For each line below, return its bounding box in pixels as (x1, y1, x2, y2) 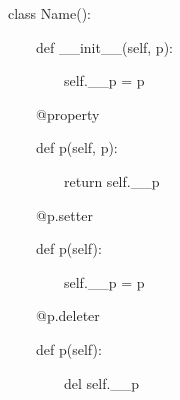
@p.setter (35, 204, 93, 225)
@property (35, 103, 100, 124)
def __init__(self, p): (35, 36, 173, 57)
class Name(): (8, 3, 91, 23)
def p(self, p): (35, 137, 118, 158)
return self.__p (63, 170, 160, 191)
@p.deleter (35, 305, 100, 326)
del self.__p (63, 372, 140, 393)
